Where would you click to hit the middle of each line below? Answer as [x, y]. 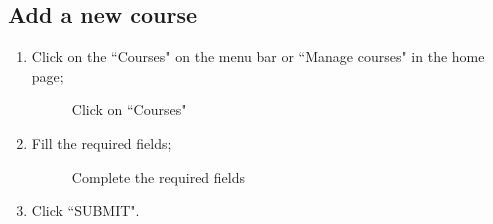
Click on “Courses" [129, 109]
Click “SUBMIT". [85, 210]
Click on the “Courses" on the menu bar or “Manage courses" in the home [258, 56]
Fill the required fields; [101, 142]
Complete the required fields [158, 176]
